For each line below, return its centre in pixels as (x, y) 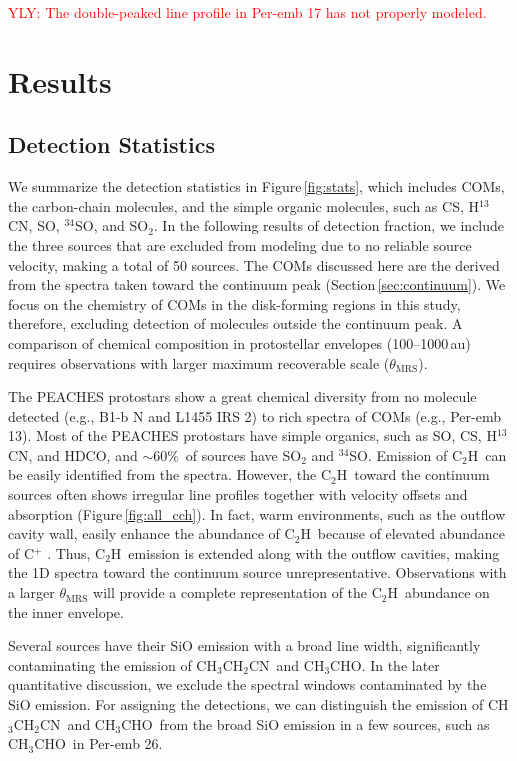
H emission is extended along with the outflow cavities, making (305, 552)
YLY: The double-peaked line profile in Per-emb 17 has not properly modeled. (247, 12)
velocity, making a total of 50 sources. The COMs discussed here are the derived (254, 264)
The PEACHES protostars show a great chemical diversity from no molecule (242, 396)
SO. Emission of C (406, 454)
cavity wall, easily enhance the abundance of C (151, 533)
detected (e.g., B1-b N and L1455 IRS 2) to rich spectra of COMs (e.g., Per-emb (254, 415)
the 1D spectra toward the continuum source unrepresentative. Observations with (257, 572)
